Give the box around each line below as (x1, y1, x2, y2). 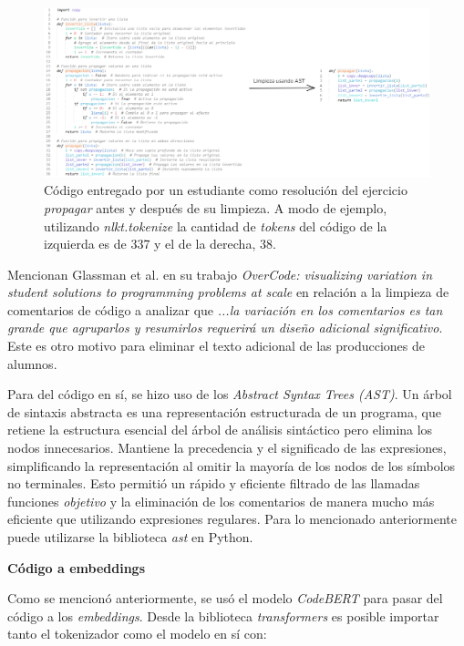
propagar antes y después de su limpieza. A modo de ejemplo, (44, 198, 387, 217)
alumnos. (7, 354, 57, 373)
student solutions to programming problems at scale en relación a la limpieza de (7, 282, 449, 302)
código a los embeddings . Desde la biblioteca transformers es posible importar (7, 606, 439, 625)
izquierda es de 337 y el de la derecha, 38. (44, 234, 276, 253)
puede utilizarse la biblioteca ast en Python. (7, 528, 253, 547)
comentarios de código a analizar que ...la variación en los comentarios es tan (7, 300, 443, 319)
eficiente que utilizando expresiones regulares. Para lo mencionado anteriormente (7, 509, 457, 528)
